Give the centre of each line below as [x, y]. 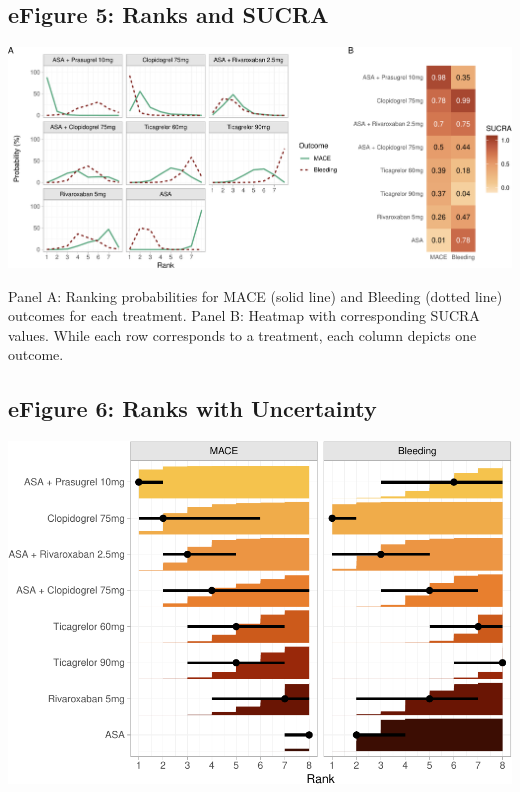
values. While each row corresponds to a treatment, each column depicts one [242, 334]
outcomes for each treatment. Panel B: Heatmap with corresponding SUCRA [244, 315]
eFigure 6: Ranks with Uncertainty [192, 408]
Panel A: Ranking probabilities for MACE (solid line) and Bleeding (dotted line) [255, 295]
